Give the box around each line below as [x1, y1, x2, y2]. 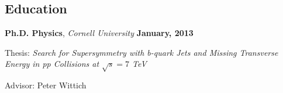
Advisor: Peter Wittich [5, 79, 87, 91]
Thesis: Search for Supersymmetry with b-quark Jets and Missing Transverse [5, 46, 278, 58]
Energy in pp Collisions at [5, 58, 99, 70]
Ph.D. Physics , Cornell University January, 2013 [5, 27, 194, 39]
